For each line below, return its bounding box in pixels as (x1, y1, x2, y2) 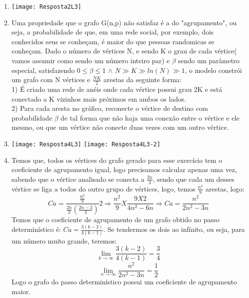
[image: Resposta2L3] (11, 3, 81, 10)
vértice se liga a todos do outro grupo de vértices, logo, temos (11, 183, 195, 193)
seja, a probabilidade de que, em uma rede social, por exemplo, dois (11, 27, 214, 37)
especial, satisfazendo (11, 65, 75, 75)
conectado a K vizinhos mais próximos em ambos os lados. (11, 93, 186, 104)
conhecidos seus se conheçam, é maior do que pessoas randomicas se (11, 36, 214, 46)
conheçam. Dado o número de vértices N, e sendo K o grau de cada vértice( (11, 46, 237, 56)
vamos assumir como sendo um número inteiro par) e (11, 55, 170, 66)
